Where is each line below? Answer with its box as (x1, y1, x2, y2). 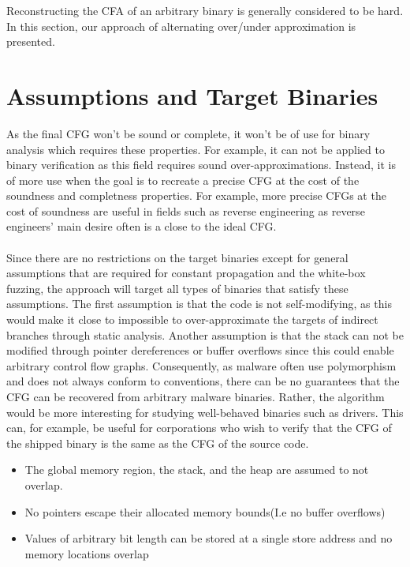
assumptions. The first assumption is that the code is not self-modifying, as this (6, 295, 392, 312)
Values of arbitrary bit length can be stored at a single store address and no (24, 530, 393, 546)
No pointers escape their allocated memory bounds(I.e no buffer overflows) (24, 503, 386, 520)
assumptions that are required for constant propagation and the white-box (6, 265, 366, 281)
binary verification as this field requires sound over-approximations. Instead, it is (6, 156, 396, 173)
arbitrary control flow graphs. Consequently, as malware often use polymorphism (6, 357, 397, 374)
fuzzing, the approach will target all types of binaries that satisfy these (6, 280, 348, 296)
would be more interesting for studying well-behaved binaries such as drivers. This (6, 404, 404, 420)
